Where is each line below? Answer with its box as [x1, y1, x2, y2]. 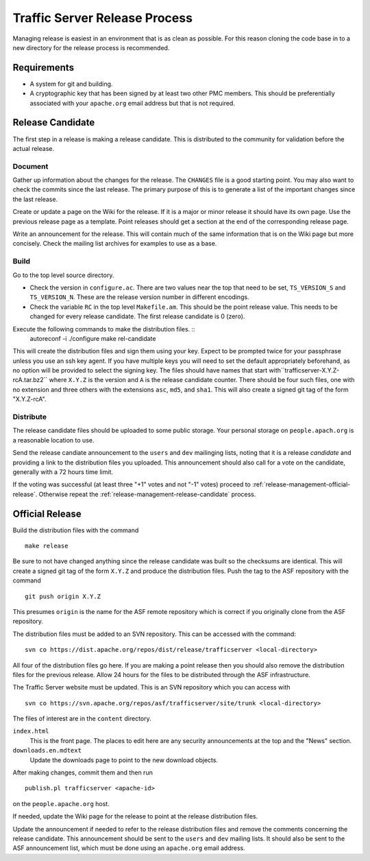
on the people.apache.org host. [12, 799, 110, 807]
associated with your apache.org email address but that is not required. [29, 99, 236, 107]
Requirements [12, 62, 75, 73]
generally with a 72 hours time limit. [12, 467, 113, 476]
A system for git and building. [29, 80, 113, 88]
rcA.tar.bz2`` [12, 376, 48, 384]
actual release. [12, 144, 55, 152]
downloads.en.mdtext [12, 746, 82, 755]
